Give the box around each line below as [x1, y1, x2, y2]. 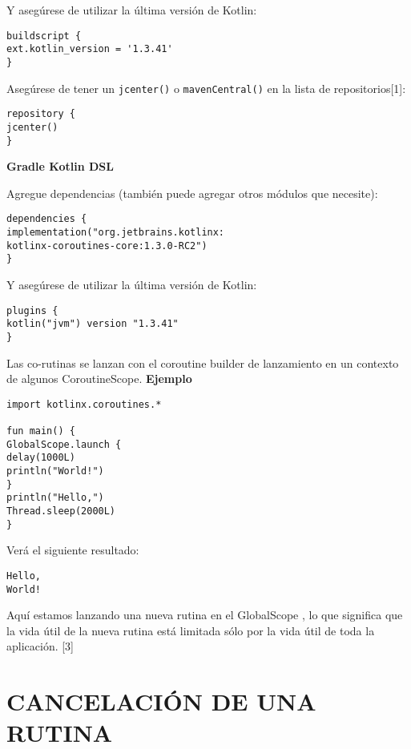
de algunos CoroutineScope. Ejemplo [6, 370, 192, 387]
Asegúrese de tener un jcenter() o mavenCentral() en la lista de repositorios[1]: [6, 79, 406, 96]
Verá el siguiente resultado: [6, 542, 139, 558]
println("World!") [6, 465, 104, 477]
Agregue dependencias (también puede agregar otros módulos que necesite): [6, 184, 378, 201]
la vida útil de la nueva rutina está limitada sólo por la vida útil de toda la [6, 622, 375, 638]
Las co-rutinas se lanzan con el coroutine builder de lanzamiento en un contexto [6, 354, 399, 371]
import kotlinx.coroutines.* [6, 398, 162, 410]
